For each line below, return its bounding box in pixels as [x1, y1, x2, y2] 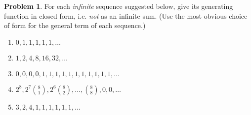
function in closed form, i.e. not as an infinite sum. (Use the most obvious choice [4, 10, 248, 21]
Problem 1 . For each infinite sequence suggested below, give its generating [4, 1, 233, 11]
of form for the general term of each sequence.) [4, 20, 146, 30]
